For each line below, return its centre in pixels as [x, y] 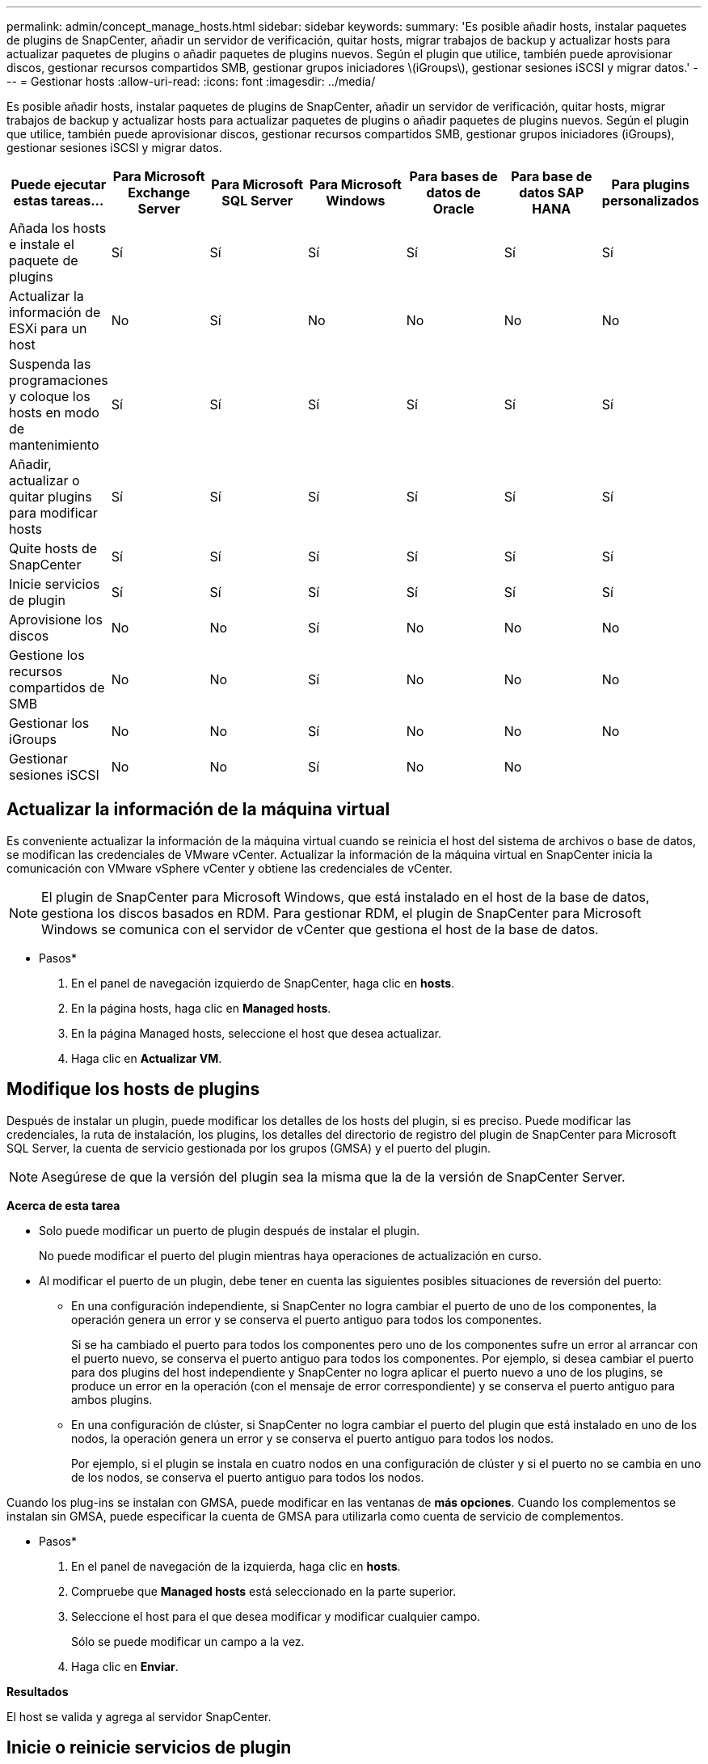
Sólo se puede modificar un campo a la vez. [188, 1641]
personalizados [650, 201]
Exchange [159, 192]
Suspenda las [50, 364]
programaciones [59, 380]
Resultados [38, 1691]
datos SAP [552, 192]
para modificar [53, 513]
